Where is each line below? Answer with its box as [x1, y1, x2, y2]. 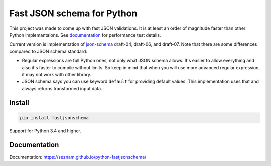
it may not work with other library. [22, 71, 92, 77]
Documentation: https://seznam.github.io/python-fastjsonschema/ [9, 154, 147, 160]
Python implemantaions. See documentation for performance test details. [9, 32, 161, 38]
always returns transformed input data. [22, 85, 102, 91]
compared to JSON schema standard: [9, 48, 88, 54]
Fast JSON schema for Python [9, 8, 138, 19]
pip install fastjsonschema [20, 115, 89, 120]
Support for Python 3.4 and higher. [9, 128, 81, 134]
